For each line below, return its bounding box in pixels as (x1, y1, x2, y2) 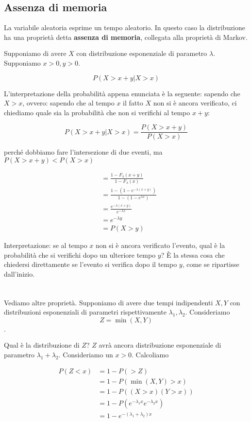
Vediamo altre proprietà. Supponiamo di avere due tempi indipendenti (4, 297, 213, 307)
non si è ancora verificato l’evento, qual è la (95, 240, 225, 250)
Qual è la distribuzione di (4, 340, 80, 350)
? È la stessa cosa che (161, 249, 225, 260)
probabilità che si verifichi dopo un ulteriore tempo (4, 249, 156, 260)
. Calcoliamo (132, 350, 169, 360)
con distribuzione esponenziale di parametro (76, 48, 207, 58)
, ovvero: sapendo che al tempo (22, 98, 115, 108)
